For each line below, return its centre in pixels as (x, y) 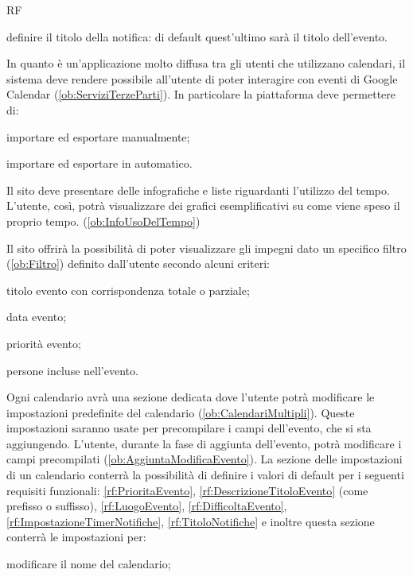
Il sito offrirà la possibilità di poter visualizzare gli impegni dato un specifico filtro (206, 248)
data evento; (37, 317)
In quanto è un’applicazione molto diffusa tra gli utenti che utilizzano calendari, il (206, 63)
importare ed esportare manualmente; (98, 136)
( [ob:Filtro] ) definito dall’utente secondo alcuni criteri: (138, 263)
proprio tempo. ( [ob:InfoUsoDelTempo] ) (103, 221)
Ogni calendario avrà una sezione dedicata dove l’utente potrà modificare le (191, 397)
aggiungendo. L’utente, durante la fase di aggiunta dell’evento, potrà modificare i (204, 443)
